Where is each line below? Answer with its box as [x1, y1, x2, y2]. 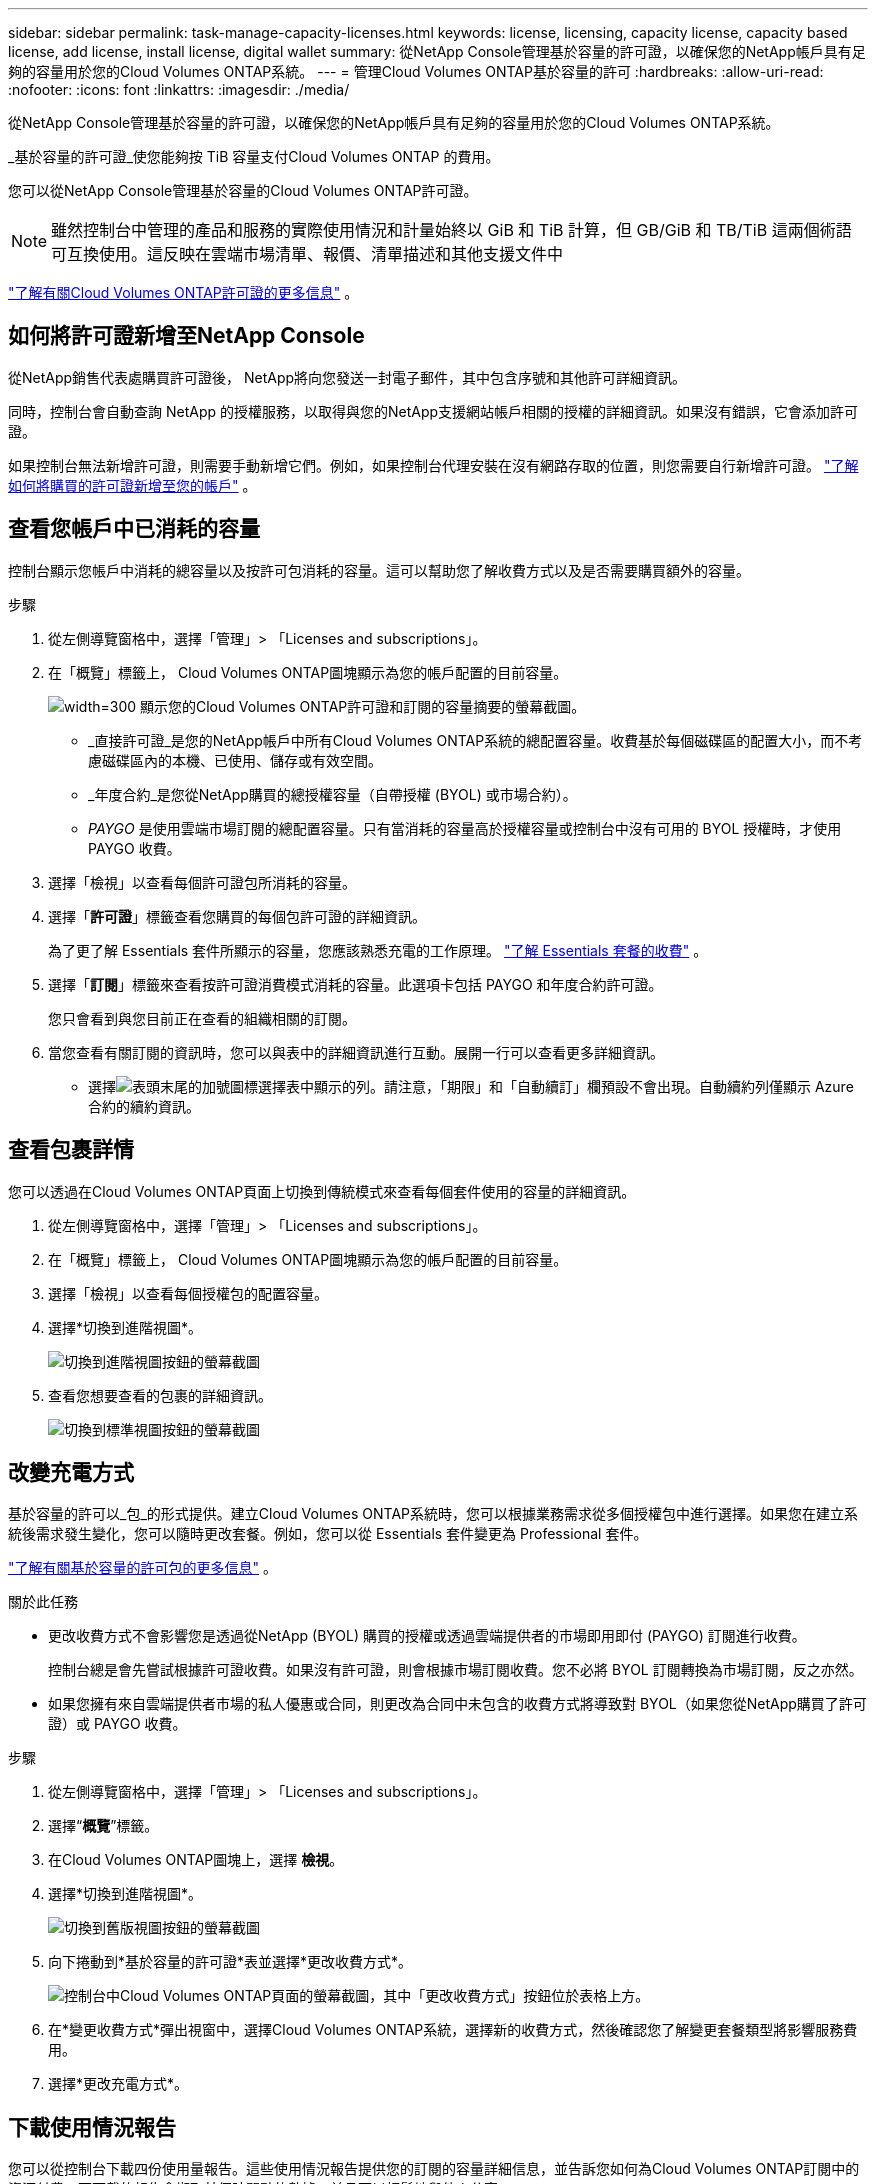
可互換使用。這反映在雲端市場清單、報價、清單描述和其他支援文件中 [51, 244, 564, 264]
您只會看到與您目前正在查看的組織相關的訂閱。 [48, 1009, 356, 1027]
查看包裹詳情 [8, 1137, 134, 1163]
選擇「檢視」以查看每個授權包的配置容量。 [48, 1284, 328, 1302]
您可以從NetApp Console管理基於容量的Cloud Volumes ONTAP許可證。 [8, 182, 478, 199]
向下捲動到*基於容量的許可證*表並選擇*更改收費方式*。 [48, 1953, 413, 1971]
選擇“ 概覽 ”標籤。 [48, 1817, 159, 1835]
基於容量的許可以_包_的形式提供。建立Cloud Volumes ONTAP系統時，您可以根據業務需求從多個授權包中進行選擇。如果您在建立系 [8, 1505, 859, 1523]
